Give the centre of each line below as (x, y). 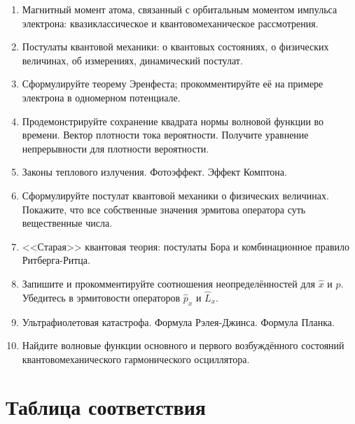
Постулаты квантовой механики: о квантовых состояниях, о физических (175, 47)
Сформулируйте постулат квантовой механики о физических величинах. (175, 195)
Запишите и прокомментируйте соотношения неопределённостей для (168, 283)
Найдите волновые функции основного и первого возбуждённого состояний (183, 345)
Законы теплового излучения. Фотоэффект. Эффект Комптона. (154, 172)
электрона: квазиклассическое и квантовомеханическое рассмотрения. (170, 23)
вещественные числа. (67, 223)
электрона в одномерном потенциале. (101, 97)
